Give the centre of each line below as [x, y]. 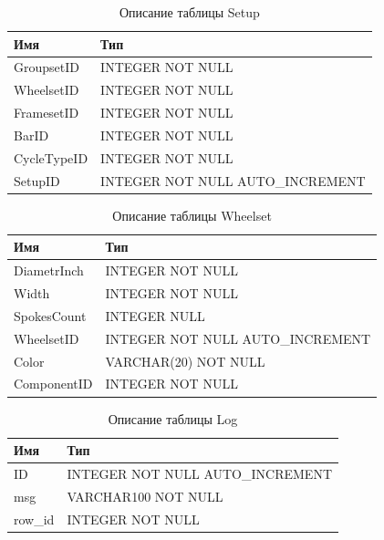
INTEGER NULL [155, 315]
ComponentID [53, 384]
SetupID [37, 180]
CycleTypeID [51, 157]
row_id [34, 519]
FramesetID [47, 113]
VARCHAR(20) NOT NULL [185, 361]
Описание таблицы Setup [189, 12]
